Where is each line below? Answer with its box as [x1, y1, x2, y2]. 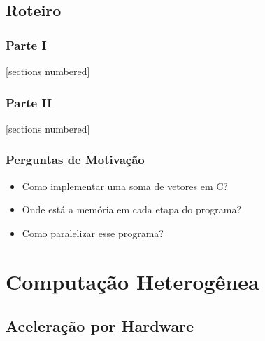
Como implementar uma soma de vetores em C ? [22, 178, 228, 193]
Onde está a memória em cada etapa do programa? [22, 202, 242, 217]
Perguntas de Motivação [6, 151, 145, 168]
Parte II [6, 93, 52, 111]
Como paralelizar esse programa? [22, 225, 164, 240]
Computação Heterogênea [6, 267, 259, 295]
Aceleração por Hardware [6, 315, 194, 337]
